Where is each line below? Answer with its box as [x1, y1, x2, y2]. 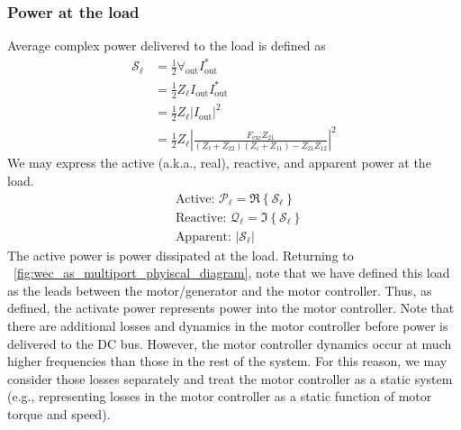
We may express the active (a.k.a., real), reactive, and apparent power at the [7, 153, 431, 172]
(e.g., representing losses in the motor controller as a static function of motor [7, 387, 432, 406]
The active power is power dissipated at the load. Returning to [7, 245, 354, 264]
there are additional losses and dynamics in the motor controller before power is [7, 316, 448, 335]
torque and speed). [7, 405, 111, 424]
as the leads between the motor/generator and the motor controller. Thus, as [7, 280, 432, 299]
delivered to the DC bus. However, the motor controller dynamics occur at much [7, 334, 452, 352]
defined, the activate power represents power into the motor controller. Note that [7, 298, 455, 317]
